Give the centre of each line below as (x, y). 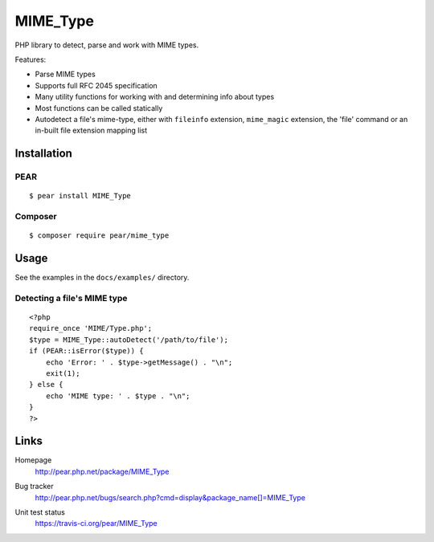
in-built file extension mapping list (91, 130)
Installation (43, 154)
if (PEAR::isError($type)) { (86, 351)
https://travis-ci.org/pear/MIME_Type (96, 524)
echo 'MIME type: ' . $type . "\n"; (118, 396)
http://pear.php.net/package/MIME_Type (102, 471)
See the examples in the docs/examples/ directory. (102, 278)
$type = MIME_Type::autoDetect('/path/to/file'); (129, 340)
